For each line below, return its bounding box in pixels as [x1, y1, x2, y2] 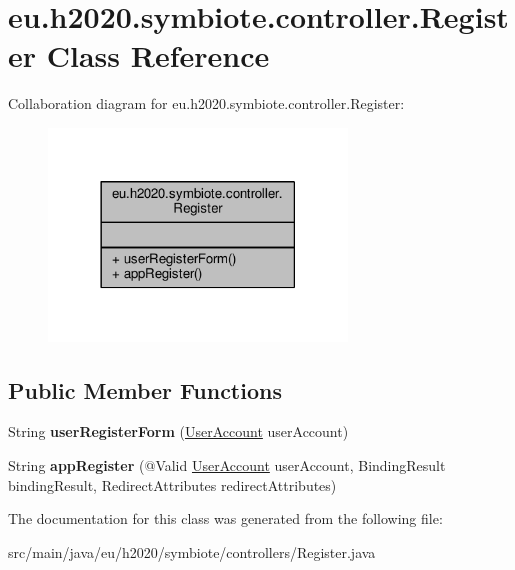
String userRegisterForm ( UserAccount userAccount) [8, 421, 349, 442]
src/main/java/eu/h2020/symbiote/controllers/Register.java [8, 541, 376, 562]
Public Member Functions [8, 374, 282, 405]
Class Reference [46, 35, 270, 76]
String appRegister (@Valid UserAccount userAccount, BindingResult [8, 454, 446, 475]
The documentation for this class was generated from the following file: [8, 508, 443, 529]
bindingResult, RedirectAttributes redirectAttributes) [8, 474, 337, 495]
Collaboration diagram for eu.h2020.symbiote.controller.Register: [8, 93, 405, 114]
